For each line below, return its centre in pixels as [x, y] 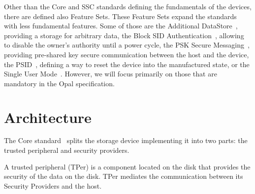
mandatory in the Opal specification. [59, 83]
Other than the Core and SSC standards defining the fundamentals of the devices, [128, 6]
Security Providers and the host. [53, 185]
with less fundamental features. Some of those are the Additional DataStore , [121, 26]
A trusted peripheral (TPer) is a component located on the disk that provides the [127, 166]
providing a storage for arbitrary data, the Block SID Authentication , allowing [124, 35]
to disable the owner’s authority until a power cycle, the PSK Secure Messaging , [127, 45]
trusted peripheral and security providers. [67, 150]
